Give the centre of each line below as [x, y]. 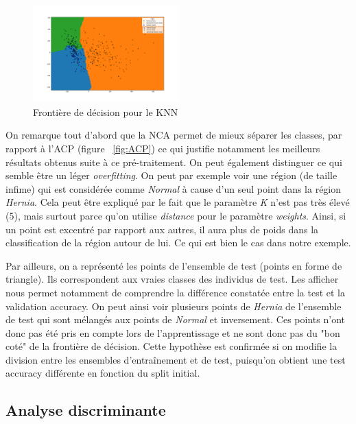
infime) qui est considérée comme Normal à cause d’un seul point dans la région [174, 188]
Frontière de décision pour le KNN [106, 111]
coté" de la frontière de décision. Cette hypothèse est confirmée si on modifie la [171, 346]
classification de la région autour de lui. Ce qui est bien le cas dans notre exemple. [178, 243]
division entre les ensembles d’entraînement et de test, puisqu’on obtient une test [176, 359]
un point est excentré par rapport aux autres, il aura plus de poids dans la [162, 229]
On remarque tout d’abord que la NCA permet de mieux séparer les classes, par [174, 135]
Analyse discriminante [86, 410]
